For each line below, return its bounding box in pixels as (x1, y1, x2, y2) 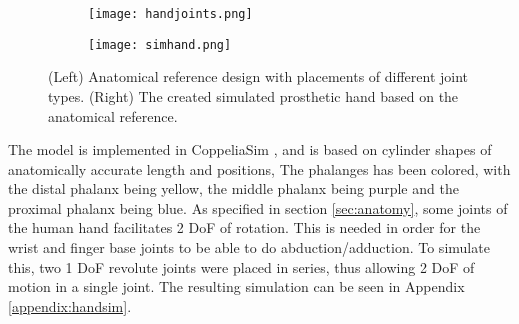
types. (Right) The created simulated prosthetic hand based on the (48, 85, 459, 106)
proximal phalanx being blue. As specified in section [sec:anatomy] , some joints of (8, 197, 508, 218)
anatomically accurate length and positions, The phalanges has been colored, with (8, 158, 511, 179)
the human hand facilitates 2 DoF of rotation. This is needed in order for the (8, 217, 481, 238)
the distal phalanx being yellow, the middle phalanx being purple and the (8, 178, 459, 199)
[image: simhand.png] (88, 37, 232, 52)
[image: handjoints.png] (88, 7, 253, 21)
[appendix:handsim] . (8, 295, 132, 316)
